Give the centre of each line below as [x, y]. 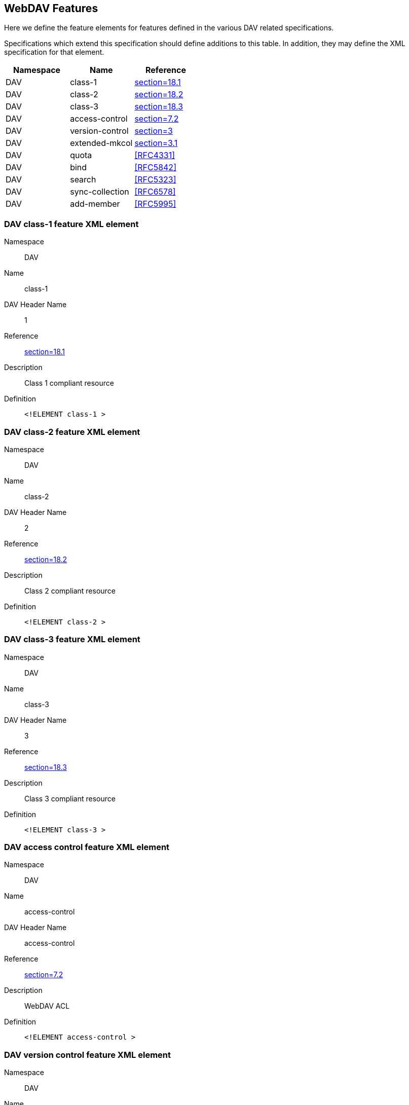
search [83, 180]
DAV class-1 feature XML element [71, 224]
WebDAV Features [51, 8]
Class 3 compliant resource [70, 798]
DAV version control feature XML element [88, 1055]
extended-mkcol [101, 143]
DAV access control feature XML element [87, 847]
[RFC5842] [155, 168]
